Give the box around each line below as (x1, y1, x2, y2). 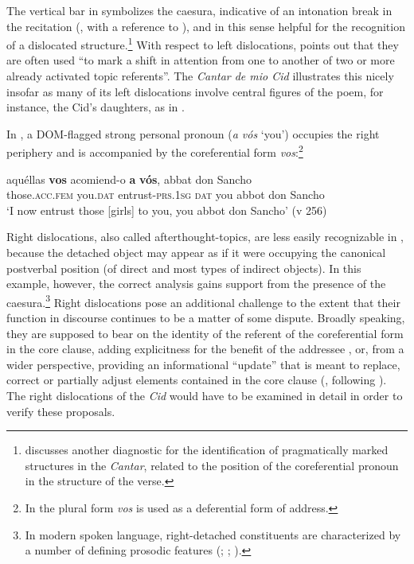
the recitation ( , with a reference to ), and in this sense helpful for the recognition (6, 18, 405, 34)
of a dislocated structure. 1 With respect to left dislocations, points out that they (6, 34, 399, 53)
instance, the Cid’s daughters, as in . (6, 99, 185, 115)
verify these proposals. (6, 403, 115, 419)
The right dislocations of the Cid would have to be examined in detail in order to (6, 387, 403, 404)
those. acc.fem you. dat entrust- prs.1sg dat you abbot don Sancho (6, 186, 325, 203)
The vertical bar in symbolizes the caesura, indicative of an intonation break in (6, 2, 393, 18)
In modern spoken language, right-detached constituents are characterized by (25, 526, 401, 543)
